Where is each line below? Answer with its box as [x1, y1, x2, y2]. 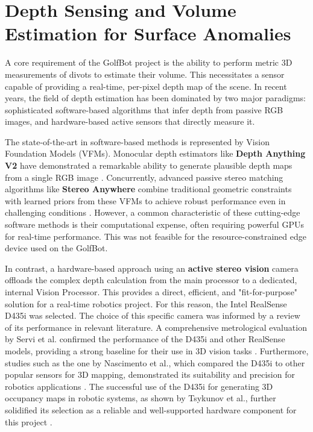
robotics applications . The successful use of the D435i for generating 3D [5, 380, 273, 392]
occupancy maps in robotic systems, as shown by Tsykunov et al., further [5, 392, 276, 404]
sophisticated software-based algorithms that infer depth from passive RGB [5, 103, 283, 116]
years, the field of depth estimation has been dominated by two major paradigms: [5, 92, 306, 104]
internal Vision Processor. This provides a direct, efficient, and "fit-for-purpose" [5, 286, 298, 298]
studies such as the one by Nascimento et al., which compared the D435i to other [5, 356, 305, 369]
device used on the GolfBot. [5, 242, 108, 254]
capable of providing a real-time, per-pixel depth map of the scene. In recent [5, 80, 287, 92]
